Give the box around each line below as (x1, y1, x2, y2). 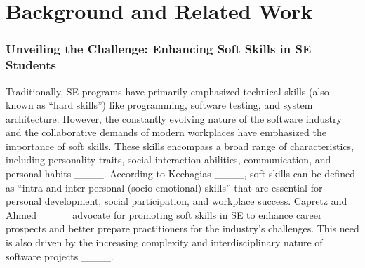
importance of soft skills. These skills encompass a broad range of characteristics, (6, 138, 354, 153)
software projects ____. (6, 248, 114, 263)
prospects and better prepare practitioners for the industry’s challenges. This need (6, 221, 359, 236)
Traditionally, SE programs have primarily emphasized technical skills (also (6, 83, 329, 98)
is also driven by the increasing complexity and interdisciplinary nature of (6, 235, 323, 250)
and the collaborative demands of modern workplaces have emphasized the (6, 125, 326, 140)
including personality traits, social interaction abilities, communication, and (6, 152, 331, 167)
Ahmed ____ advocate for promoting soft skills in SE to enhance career (6, 207, 322, 222)
